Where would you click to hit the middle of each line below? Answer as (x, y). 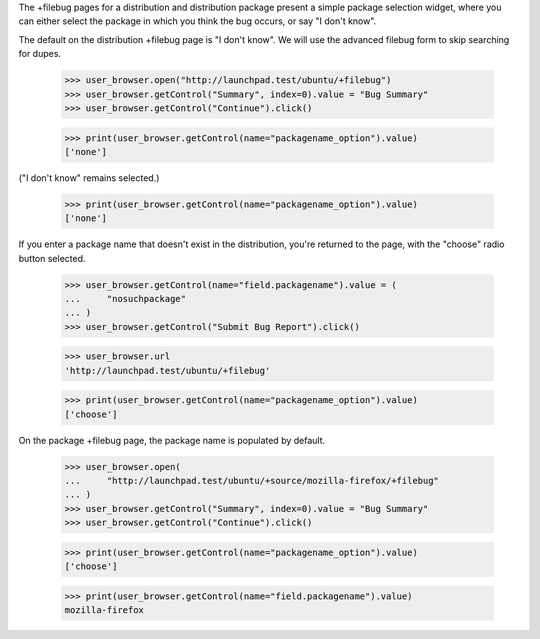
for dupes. (40, 54)
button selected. (52, 258)
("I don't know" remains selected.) (89, 177)
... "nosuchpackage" (125, 299)
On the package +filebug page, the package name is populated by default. (172, 440)
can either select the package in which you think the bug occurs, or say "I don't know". (197, 21)
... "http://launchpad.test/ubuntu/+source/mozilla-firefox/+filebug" (252, 481)
